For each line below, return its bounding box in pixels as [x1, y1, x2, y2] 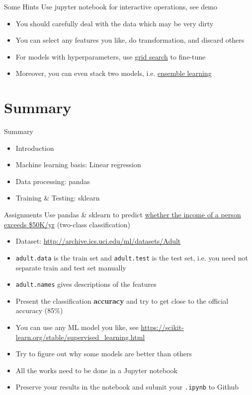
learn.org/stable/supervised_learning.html [15, 331, 145, 342]
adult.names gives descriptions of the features [15, 279, 157, 289]
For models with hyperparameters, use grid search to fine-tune [15, 51, 206, 62]
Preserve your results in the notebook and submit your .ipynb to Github [15, 382, 239, 392]
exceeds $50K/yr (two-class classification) [4, 219, 130, 229]
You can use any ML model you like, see [15, 322, 139, 332]
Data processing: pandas [15, 176, 90, 186]
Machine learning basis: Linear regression [15, 159, 141, 170]
